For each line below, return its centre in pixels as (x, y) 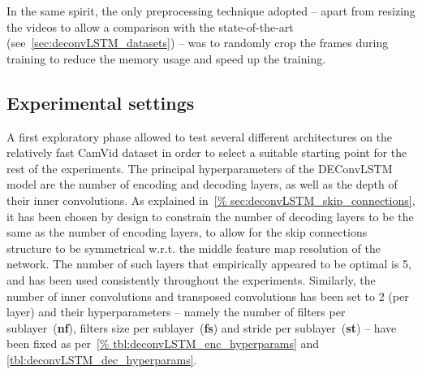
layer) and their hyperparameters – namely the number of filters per (176, 312)
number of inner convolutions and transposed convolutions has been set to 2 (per (208, 296)
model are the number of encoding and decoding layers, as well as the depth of (202, 184)
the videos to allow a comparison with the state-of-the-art (150, 26)
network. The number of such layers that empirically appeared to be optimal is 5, (209, 264)
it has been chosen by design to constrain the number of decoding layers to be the (210, 216)
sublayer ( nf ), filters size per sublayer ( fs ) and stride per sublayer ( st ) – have (202, 327)
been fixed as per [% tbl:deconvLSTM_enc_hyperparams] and (163, 344)
